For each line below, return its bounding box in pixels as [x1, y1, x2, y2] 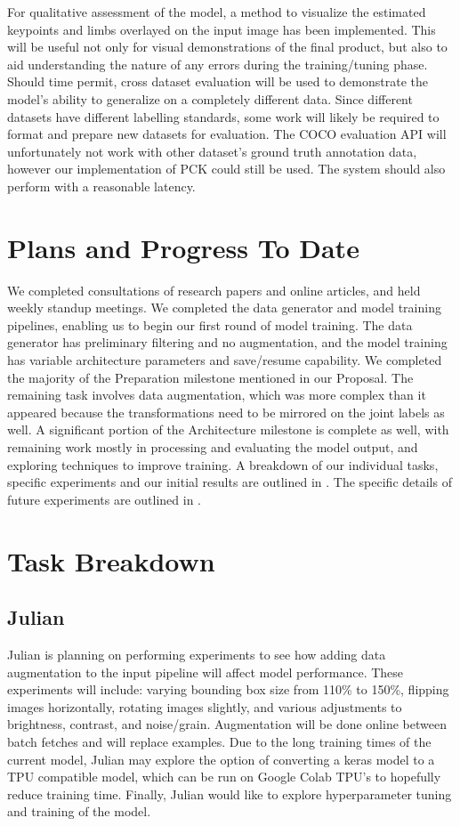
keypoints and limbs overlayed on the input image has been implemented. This [7, 20, 436, 38]
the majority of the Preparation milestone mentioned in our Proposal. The [7, 368, 414, 386]
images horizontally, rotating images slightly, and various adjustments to [7, 697, 402, 716]
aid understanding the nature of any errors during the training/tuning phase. [7, 54, 428, 73]
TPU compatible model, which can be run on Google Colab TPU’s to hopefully [7, 767, 441, 786]
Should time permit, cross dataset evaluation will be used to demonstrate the [7, 72, 428, 91]
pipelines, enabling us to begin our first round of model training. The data [7, 315, 413, 334]
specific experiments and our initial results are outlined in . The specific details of [7, 473, 452, 491]
